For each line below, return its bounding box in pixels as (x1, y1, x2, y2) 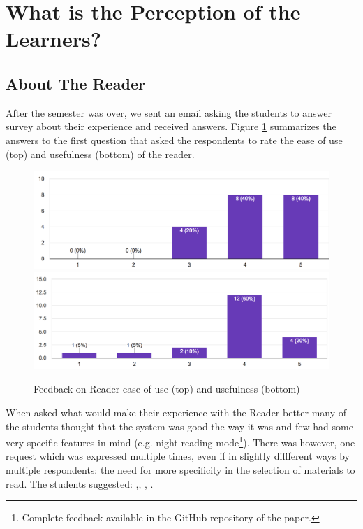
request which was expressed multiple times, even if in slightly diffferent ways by (6, 449, 350, 463)
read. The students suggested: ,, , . (6, 476, 154, 491)
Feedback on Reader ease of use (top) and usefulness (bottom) (34, 381, 300, 396)
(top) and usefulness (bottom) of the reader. (6, 146, 195, 161)
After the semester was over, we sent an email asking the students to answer (6, 105, 332, 120)
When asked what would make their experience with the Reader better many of (6, 404, 347, 419)
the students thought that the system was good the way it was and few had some (6, 418, 353, 433)
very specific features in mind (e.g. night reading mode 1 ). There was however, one (6, 433, 355, 449)
